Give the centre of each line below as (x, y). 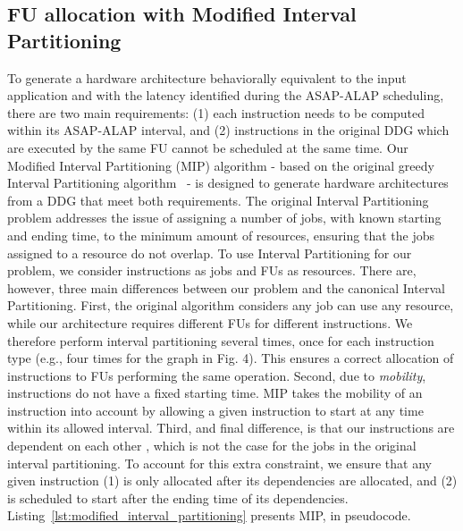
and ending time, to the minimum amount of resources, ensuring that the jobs (221, 235)
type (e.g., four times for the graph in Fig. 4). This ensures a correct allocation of (231, 358)
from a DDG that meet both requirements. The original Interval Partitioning (218, 200)
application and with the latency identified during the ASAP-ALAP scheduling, (226, 95)
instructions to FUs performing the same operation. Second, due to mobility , (217, 375)
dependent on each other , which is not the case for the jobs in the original (212, 446)
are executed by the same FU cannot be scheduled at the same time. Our (208, 147)
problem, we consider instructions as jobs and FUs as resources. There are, (212, 270)
